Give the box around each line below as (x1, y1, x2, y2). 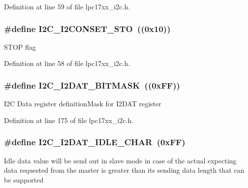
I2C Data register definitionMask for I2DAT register (4, 98, 161, 109)
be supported (4, 174, 44, 185)
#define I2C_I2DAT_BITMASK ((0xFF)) (4, 79, 180, 91)
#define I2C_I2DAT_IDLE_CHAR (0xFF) (4, 136, 186, 148)
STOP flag (4, 41, 36, 52)
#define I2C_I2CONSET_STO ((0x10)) (4, 22, 171, 34)
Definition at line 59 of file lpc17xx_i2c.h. (4, 1, 130, 11)
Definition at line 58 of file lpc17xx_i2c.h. (4, 58, 130, 68)
